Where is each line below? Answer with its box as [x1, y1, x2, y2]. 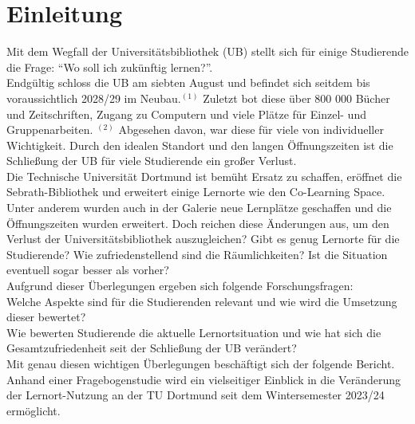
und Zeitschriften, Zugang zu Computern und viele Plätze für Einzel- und [6, 105, 366, 122]
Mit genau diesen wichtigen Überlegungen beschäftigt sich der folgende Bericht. [6, 355, 395, 371]
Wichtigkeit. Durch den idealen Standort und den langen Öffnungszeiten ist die [6, 136, 393, 153]
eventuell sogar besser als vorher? [6, 261, 169, 278]
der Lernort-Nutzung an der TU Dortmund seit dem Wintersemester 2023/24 [6, 387, 385, 403]
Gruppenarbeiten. [6, 121, 93, 138]
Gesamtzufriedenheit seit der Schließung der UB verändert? [6, 340, 297, 356]
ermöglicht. [6, 402, 61, 418]
